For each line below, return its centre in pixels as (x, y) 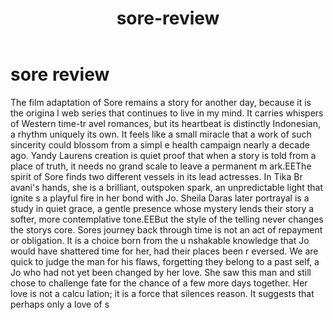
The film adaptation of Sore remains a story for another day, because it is (161, 102)
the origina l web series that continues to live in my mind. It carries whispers (167, 113)
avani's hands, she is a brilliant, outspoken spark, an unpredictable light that (167, 187)
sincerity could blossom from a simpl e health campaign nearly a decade (160, 144)
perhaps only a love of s (60, 304)
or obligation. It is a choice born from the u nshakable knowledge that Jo (160, 240)
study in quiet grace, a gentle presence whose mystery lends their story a (162, 208)
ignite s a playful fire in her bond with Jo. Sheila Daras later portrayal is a (160, 198)
